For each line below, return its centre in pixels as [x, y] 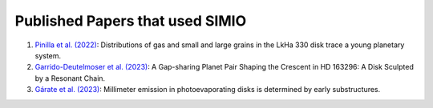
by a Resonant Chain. [70, 78]
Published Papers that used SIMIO [131, 21]
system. [48, 55]
